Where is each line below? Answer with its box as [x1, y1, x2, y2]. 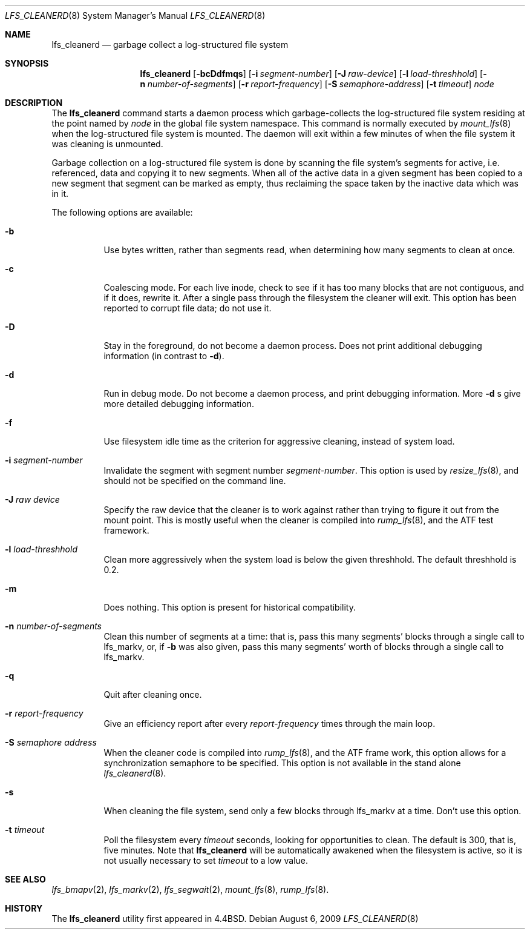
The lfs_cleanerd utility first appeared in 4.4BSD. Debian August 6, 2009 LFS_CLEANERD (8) [51, 913, 419, 924]
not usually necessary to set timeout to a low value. [103, 855, 308, 866]
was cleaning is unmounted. [51, 139, 163, 149]
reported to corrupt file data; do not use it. [103, 303, 272, 313]
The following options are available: [51, 207, 193, 217]
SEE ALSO [5, 874, 46, 884]
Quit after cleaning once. [103, 689, 202, 700]
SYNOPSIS [5, 58, 49, 68]
